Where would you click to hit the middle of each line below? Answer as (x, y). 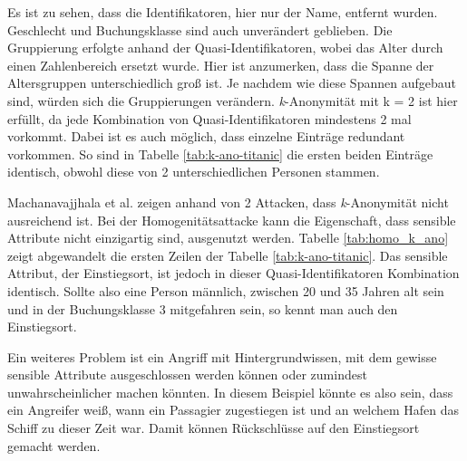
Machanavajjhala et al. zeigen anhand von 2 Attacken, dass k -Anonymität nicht (228, 202)
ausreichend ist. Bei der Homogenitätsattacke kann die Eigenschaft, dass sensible (232, 220)
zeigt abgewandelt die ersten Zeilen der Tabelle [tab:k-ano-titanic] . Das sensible (228, 255)
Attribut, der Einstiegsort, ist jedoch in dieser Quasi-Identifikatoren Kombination (233, 273)
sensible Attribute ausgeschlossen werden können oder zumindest (187, 375)
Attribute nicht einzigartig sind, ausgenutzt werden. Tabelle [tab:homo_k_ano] (228, 238)
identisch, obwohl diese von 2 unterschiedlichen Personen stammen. (194, 172)
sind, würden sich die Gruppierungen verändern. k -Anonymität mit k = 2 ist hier (233, 100)
